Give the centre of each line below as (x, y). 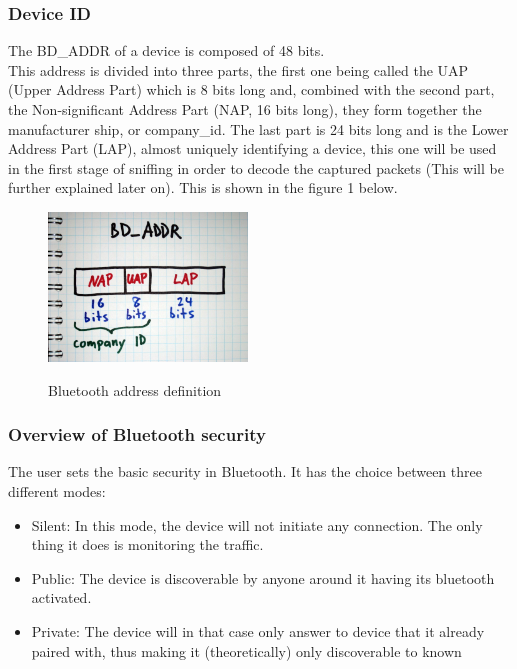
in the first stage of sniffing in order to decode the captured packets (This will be (256, 167)
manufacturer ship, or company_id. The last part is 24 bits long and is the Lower (258, 128)
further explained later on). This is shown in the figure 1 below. (203, 187)
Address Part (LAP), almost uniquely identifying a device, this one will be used (252, 148)
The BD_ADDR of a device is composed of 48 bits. (166, 50)
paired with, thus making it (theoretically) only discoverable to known (246, 650)
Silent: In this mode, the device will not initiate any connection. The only (257, 524)
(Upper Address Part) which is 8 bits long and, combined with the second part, (251, 89)
